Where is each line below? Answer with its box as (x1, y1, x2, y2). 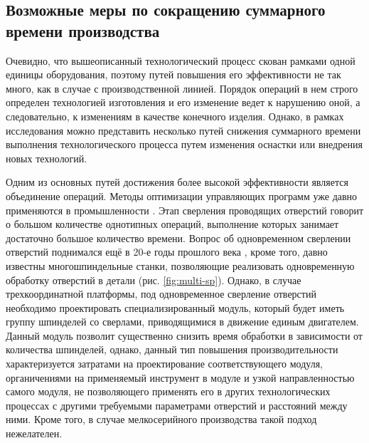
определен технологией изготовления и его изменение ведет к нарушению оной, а (6, 95, 360, 110)
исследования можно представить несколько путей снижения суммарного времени (6, 123, 361, 137)
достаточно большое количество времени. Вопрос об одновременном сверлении (6, 230, 351, 245)
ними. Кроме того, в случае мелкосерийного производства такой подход (6, 412, 317, 427)
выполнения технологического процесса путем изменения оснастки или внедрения (6, 137, 363, 152)
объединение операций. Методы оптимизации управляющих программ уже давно (6, 188, 358, 203)
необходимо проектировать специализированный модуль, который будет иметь (6, 300, 345, 315)
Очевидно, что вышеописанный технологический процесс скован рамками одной (6, 53, 355, 68)
